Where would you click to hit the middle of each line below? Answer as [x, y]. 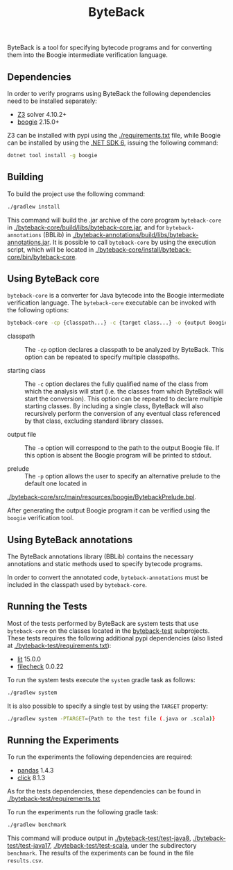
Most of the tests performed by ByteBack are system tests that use [103, 623]
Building [25, 177]
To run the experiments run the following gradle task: [83, 812]
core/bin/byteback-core [41, 257]
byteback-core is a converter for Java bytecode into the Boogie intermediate [116, 296]
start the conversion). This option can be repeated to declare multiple [124, 399]
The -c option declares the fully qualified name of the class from [116, 384]
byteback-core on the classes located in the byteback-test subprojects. [109, 631]
